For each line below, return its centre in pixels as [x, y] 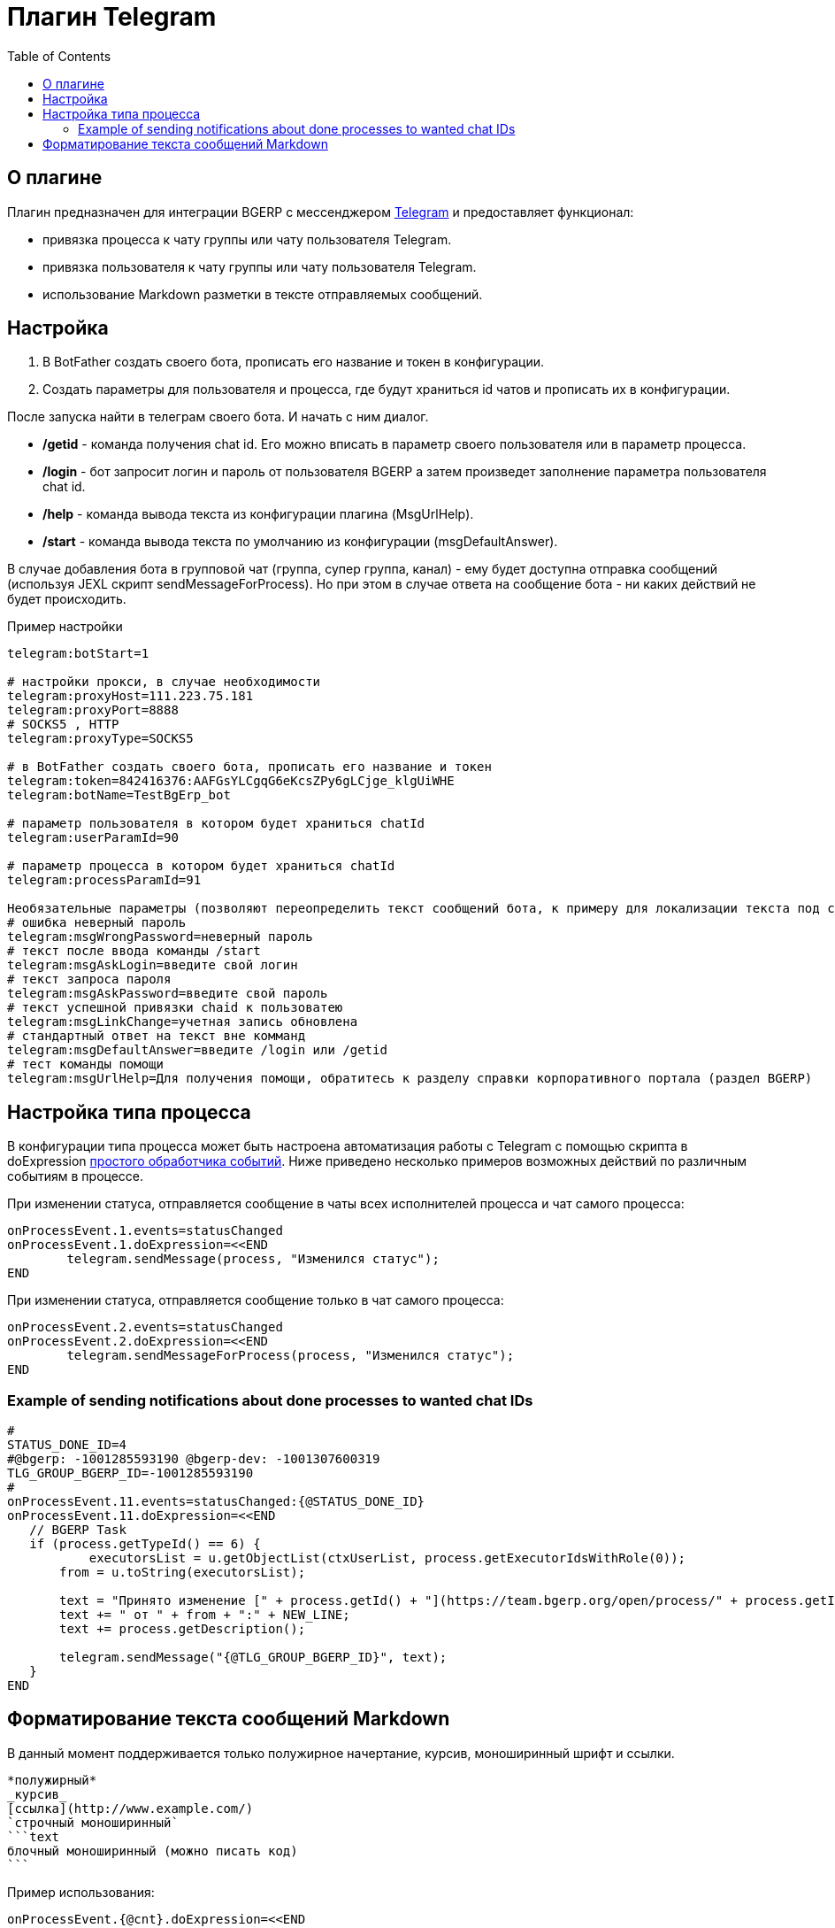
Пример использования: [81, 1892]
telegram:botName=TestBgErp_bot [119, 795]
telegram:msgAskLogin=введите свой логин [153, 965]
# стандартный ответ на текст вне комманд [157, 1036]
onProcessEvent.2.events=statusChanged [145, 1327]
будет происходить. [67, 599]
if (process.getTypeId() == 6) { [145, 1544]
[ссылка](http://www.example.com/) [130, 1808]
